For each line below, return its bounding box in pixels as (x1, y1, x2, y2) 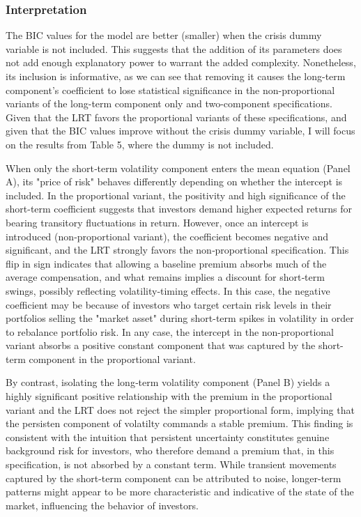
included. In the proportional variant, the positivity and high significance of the (6, 187, 346, 202)
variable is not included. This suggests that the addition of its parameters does (6, 41, 342, 56)
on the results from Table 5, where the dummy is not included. (6, 137, 274, 151)
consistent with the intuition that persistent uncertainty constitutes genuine (6, 429, 330, 444)
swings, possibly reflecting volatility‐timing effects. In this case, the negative (6, 283, 330, 298)
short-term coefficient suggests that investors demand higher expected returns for (6, 201, 352, 216)
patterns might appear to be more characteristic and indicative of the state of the (6, 484, 354, 499)
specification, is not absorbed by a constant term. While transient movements (6, 457, 337, 472)
